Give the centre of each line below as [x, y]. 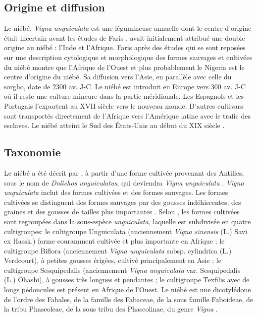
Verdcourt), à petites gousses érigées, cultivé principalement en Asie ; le [113, 260]
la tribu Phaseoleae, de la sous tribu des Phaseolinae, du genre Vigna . [111, 309]
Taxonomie [32, 152]
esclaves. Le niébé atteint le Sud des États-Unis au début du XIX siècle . [114, 125]
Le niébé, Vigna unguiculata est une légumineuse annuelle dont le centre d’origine [128, 28]
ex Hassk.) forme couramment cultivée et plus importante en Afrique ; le [114, 241]
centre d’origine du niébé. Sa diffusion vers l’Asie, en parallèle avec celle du [118, 77]
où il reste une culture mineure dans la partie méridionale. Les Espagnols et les [124, 96]
